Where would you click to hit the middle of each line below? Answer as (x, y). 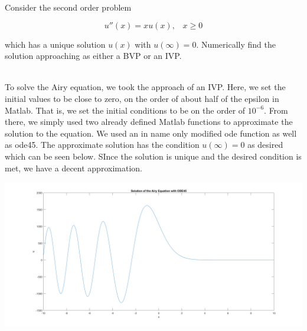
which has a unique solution (55, 44)
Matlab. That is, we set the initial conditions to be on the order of (125, 110)
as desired (265, 145)
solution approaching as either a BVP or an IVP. (93, 56)
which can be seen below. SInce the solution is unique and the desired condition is (153, 156)
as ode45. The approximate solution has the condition (102, 145)
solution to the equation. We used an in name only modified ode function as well (151, 133)
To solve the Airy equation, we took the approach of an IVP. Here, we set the (145, 87)
